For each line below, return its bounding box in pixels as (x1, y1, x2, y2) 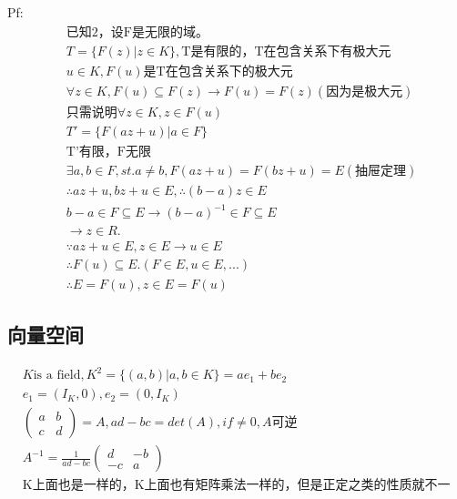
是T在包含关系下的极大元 (143, 65, 293, 78)
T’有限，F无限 (66, 145, 151, 158)
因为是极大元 (326, 85, 403, 98)
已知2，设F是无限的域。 (66, 25, 208, 39)
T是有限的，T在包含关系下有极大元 (181, 45, 391, 58)
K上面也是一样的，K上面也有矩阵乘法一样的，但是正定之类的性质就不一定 (22, 479, 451, 493)
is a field (33, 369, 81, 382)
